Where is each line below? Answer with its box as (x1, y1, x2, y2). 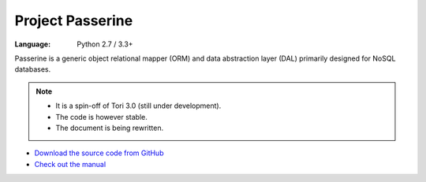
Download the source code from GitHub (34, 148, 164, 158)
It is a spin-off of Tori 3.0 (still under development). (55, 101, 222, 110)
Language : (14, 39, 51, 49)
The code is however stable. (55, 112, 148, 121)
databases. (14, 65, 51, 74)
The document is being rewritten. (55, 123, 164, 132)
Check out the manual (34, 159, 106, 169)
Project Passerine (14, 12, 133, 29)
